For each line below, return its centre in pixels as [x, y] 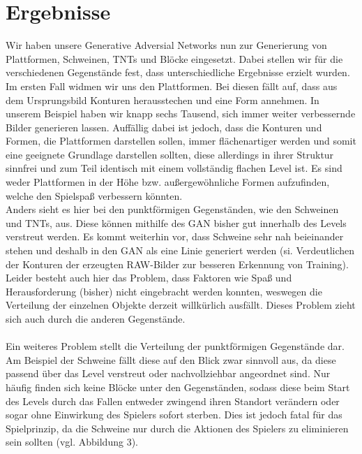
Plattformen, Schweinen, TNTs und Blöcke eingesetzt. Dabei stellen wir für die [174, 58]
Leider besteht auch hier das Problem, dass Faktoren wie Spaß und [149, 278]
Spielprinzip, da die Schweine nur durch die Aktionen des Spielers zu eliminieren [177, 428]
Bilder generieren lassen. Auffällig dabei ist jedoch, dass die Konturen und [164, 127]
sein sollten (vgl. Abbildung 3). [72, 442]
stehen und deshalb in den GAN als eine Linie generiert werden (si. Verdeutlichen [180, 250]
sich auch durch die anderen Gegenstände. [96, 318]
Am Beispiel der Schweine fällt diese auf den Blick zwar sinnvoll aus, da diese [171, 359]
